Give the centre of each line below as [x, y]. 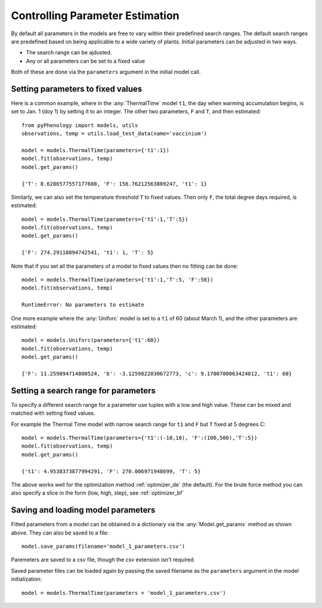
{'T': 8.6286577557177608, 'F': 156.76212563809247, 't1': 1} [114, 184]
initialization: [26, 579]
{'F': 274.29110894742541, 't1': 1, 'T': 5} [88, 253]
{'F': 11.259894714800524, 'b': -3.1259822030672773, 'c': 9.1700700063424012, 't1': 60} [157, 374]
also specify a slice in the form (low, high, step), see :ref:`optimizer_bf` [97, 493]
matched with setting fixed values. [53, 413]
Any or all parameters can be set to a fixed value [86, 61]
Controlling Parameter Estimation [95, 16]
